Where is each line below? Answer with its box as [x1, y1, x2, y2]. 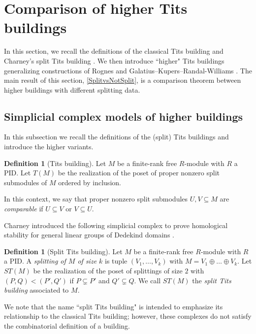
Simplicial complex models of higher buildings [4, 108, 243, 124]
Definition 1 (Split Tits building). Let [4, 246, 123, 256]
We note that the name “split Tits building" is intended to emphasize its [4, 301, 223, 311]
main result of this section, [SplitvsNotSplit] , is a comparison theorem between [4, 75, 241, 85]
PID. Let [4, 167, 31, 178]
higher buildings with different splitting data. [4, 84, 140, 95]
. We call [134, 275, 161, 285]
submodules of [4, 177, 47, 187]
